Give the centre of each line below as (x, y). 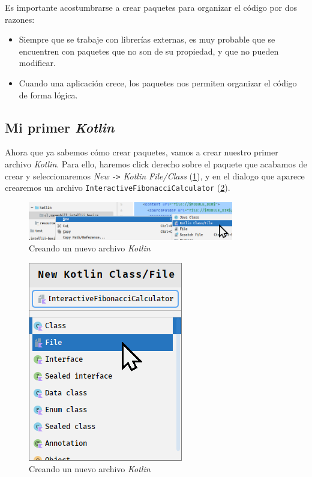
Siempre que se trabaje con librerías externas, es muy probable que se (147, 39)
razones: (20, 19)
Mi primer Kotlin (60, 127)
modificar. (37, 63)
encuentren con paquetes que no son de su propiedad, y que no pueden (149, 51)
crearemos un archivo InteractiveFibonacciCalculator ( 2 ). (118, 187)
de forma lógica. (48, 94)
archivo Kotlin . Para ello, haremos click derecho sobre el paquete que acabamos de (156, 163)
